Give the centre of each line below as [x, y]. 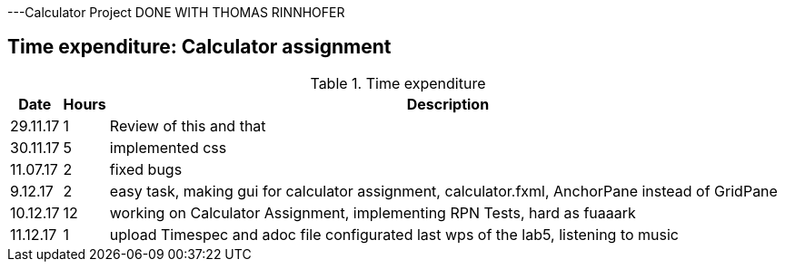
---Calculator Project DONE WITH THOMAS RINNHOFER [176, 12]
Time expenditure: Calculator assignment [199, 47]
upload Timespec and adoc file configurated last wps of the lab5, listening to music [394, 234]
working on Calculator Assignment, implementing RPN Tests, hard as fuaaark [373, 212]
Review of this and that [188, 125]
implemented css [168, 147]
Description [448, 104]
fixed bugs [146, 169]
